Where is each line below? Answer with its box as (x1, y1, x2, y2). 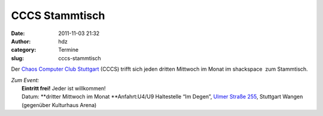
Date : (11, 30, 25, 37)
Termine (58, 46, 79, 54)
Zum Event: (11, 76, 39, 83)
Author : (11, 37, 31, 45)
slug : (11, 54, 24, 62)
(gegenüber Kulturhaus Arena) (22, 101, 97, 108)
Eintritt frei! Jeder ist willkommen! (22, 84, 106, 92)
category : (11, 46, 36, 54)
